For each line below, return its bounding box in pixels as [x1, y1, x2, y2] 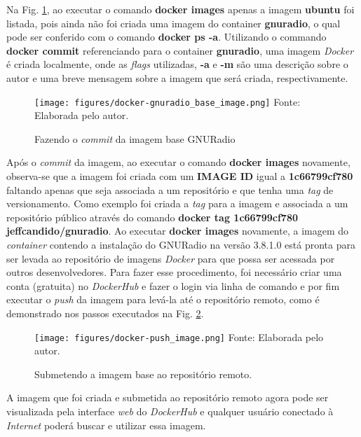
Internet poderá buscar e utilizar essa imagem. [6, 417, 206, 432]
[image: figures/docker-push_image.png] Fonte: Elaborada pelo [34, 329, 324, 344]
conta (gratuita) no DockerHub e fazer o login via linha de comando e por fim [6, 278, 340, 293]
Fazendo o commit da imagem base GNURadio [34, 131, 236, 146]
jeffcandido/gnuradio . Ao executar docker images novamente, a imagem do [6, 223, 349, 238]
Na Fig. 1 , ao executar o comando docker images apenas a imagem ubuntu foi [6, 2, 355, 16]
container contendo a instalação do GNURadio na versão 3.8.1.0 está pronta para [6, 237, 355, 251]
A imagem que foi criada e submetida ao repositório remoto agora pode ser [6, 390, 329, 405]
